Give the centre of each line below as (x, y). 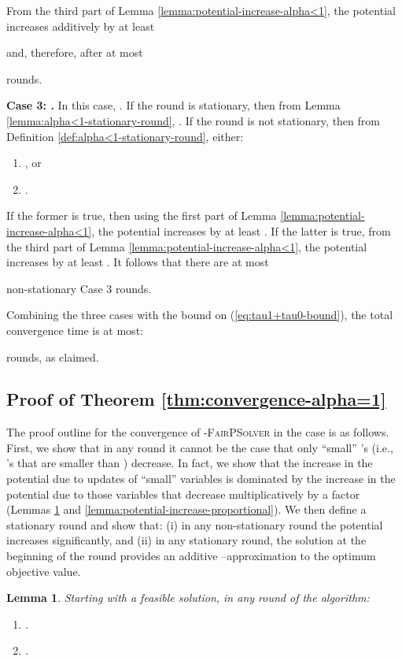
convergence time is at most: (75, 330)
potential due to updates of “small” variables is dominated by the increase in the (201, 479)
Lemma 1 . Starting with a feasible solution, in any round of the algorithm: (188, 598)
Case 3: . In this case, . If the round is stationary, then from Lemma (173, 105)
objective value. (44, 571)
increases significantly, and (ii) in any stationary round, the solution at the (186, 540)
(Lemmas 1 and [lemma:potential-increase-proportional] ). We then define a (186, 509)
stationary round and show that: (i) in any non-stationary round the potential (195, 524)
